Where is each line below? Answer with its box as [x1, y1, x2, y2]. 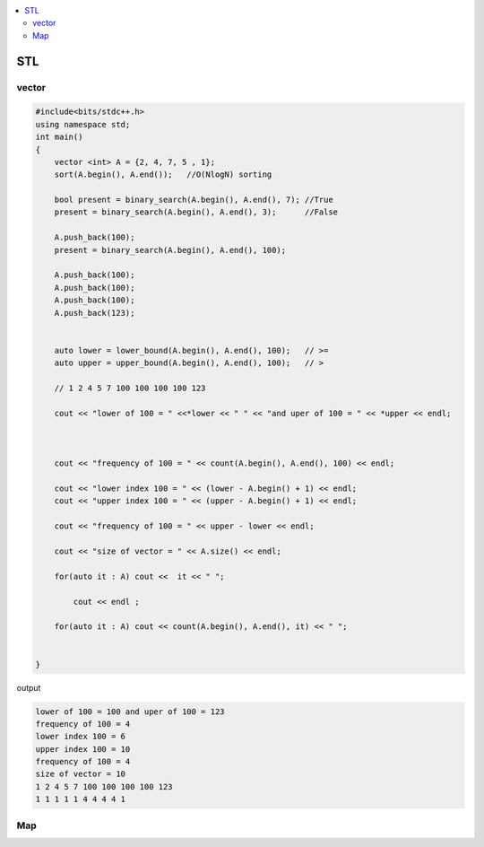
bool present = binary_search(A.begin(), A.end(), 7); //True [54, 195, 333, 205]
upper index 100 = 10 [35, 744, 131, 754]
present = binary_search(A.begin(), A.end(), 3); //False [54, 207, 339, 217]
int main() [35, 132, 83, 143]
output [16, 682, 41, 693]
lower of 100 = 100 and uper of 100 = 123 [35, 706, 225, 717]
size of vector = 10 [35, 769, 125, 780]
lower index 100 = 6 [35, 731, 125, 742]
